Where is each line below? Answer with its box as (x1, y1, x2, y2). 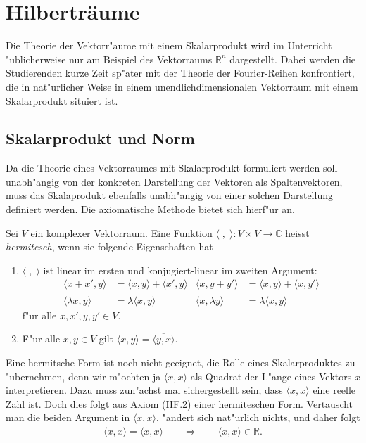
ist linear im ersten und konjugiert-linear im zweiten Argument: (43, 262, 317, 277)
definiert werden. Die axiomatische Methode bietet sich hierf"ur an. (6, 202, 295, 217)
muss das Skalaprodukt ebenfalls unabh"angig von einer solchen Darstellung (6, 188, 333, 203)
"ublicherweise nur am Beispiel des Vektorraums (6, 51, 213, 66)
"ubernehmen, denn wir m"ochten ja (6, 368, 161, 383)
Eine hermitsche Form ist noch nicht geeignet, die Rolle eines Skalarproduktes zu (6, 354, 355, 369)
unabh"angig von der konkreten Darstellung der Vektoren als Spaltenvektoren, (6, 174, 343, 188)
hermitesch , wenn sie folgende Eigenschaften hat (6, 239, 213, 254)
